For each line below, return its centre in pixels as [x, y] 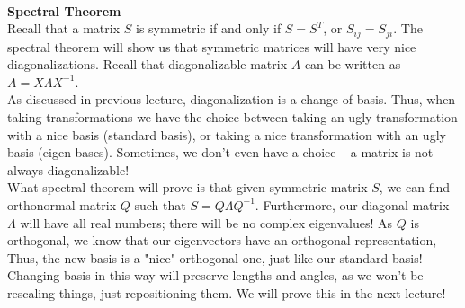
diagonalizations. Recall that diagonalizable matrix [148, 64]
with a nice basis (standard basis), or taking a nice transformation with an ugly [227, 134]
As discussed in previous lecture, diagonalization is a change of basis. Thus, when [232, 99]
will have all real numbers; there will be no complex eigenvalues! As [206, 222]
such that [160, 204]
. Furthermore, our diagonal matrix [352, 204]
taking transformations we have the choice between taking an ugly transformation [232, 117]
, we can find [414, 187]
